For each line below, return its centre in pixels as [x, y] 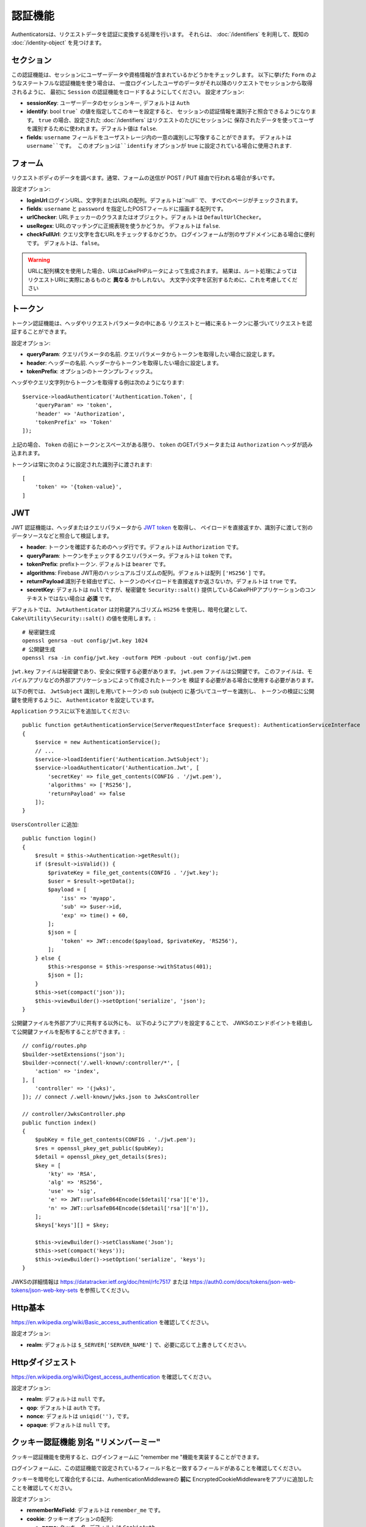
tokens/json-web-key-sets [45, 1290]
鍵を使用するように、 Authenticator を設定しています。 [84, 700]
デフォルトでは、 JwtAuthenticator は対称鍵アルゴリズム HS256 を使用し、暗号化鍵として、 [131, 610]
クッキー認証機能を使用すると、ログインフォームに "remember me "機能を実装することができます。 [137, 1457]
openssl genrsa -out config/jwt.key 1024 [85, 641]
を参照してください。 [106, 1290]
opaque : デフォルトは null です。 [70, 1425]
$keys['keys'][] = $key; [72, 1225]
